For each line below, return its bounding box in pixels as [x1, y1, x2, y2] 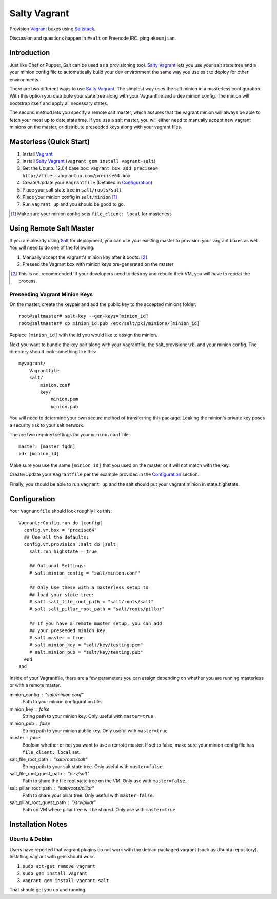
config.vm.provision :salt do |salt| [24, 542, 119, 547]
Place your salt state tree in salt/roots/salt [22, 186, 122, 193]
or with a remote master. [9, 682, 61, 688]
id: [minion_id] [18, 451, 60, 456]
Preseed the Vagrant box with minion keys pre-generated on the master [22, 261, 174, 267]
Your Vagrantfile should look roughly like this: [9, 508, 112, 514]
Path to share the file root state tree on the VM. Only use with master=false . [22, 778, 187, 784]
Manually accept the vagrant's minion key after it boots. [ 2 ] [22, 254, 147, 260]
